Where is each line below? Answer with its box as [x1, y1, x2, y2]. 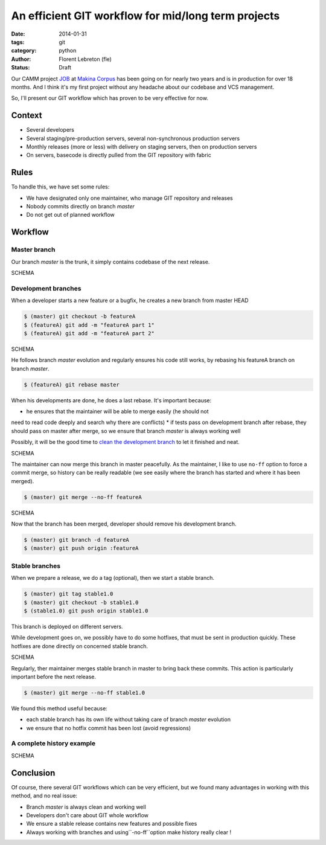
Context [11, 111, 42, 121]
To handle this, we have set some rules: [11, 183, 110, 190]
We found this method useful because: [11, 704, 108, 712]
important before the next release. [11, 673, 97, 680]
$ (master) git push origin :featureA [24, 545, 139, 552]
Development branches [11, 284, 81, 292]
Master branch [11, 245, 56, 254]
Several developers [26, 126, 75, 133]
